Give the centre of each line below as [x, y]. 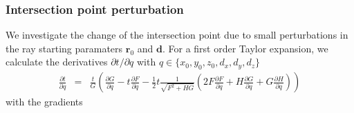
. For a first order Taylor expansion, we [245, 48]
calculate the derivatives [57, 62]
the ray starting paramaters [64, 48]
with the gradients [44, 102]
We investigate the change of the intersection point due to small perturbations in [177, 35]
